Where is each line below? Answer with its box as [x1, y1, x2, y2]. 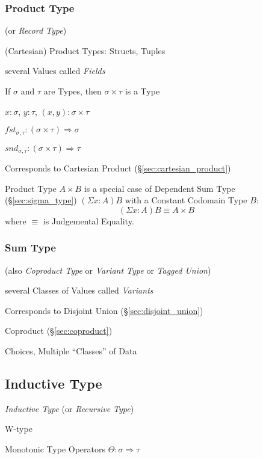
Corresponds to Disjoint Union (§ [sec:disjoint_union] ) [5, 304, 203, 316]
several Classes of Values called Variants [5, 284, 153, 297]
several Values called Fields [5, 64, 105, 77]
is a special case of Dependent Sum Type [84, 182, 235, 194]
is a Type [125, 85, 160, 97]
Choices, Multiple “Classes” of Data [5, 345, 137, 357]
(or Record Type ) [5, 24, 67, 37]
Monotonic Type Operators [5, 443, 106, 455]
